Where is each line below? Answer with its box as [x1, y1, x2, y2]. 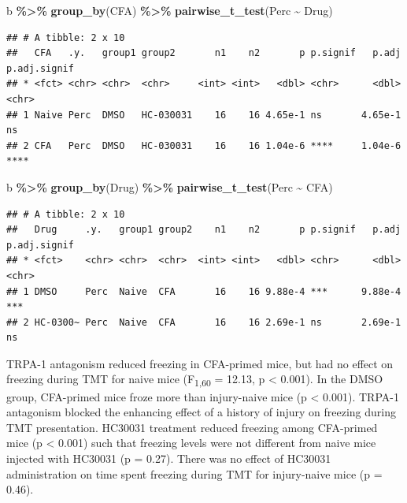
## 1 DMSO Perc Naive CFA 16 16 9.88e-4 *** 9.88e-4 [6, 285, 401, 297]
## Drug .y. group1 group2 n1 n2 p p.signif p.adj [6, 224, 401, 236]
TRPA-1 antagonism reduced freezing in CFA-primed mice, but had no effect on [6, 355, 394, 371]
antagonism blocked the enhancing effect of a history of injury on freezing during [6, 404, 397, 420]
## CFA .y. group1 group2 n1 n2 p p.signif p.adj [6, 47, 401, 59]
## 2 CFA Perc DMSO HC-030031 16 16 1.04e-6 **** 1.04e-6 [6, 140, 401, 151]
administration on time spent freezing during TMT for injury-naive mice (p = [6, 465, 383, 482]
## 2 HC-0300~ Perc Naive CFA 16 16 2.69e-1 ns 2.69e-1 [6, 316, 401, 328]
